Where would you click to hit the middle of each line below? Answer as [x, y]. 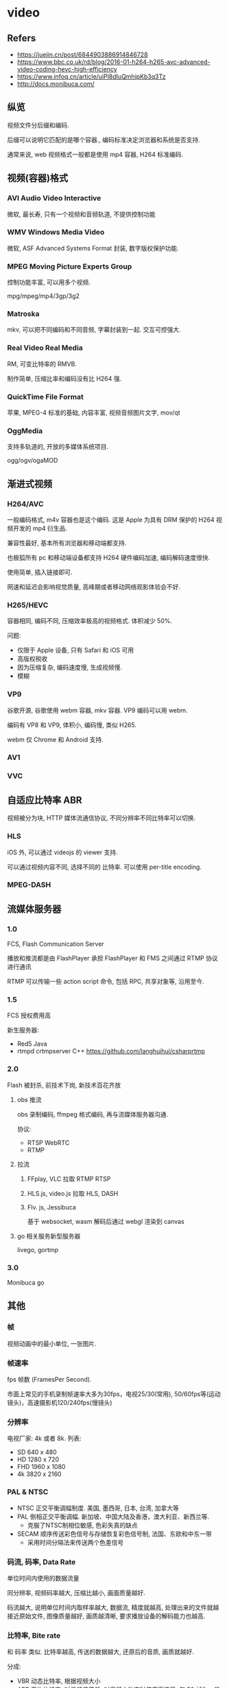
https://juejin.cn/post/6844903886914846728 [83, 54]
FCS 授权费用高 [29, 1015]
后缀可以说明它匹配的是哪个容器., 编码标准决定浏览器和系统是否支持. [104, 140]
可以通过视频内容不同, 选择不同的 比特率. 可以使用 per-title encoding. [105, 867]
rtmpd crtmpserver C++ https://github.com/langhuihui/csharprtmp [111, 1051]
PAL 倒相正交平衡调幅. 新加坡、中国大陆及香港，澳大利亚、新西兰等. [113, 1517]
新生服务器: [23, 1030]
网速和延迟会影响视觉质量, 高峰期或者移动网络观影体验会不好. [94, 587]
